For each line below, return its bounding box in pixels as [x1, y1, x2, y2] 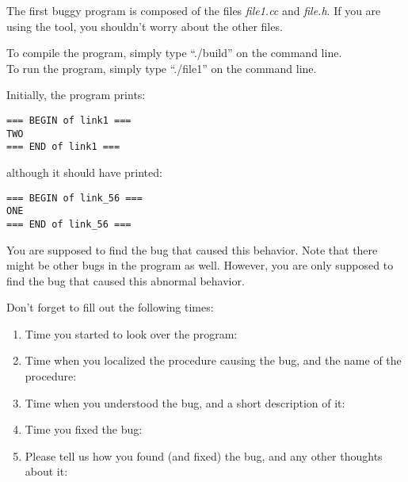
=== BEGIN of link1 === [6, 114, 132, 126]
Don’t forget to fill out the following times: [6, 299, 214, 316]
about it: [25, 463, 68, 480]
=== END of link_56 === [6, 218, 132, 230]
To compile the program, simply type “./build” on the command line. [6, 44, 342, 61]
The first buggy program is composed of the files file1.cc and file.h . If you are [6, 2, 381, 18]
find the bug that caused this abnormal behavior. [6, 272, 245, 289]
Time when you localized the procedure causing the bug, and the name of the [25, 352, 402, 369]
